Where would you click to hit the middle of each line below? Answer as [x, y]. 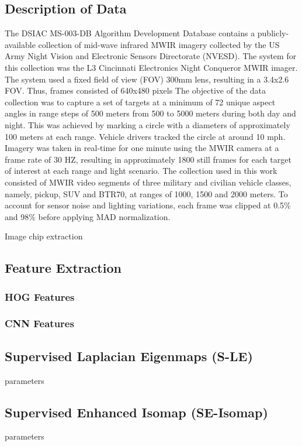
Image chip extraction [44, 236]
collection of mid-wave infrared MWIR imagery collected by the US [159, 44]
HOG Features [40, 296]
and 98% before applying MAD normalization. [88, 216]
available [20, 44]
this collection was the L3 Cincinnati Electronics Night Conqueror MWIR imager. [151, 67]
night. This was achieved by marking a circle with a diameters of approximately [147, 124]
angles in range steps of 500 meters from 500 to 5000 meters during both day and [150, 113]
